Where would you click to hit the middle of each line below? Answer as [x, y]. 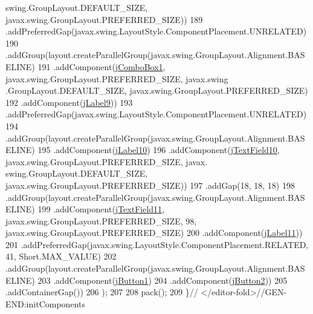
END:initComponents [45, 303]
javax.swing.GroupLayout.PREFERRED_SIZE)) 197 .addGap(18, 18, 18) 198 [150, 185]
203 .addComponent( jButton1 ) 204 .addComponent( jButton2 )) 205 [163, 280]
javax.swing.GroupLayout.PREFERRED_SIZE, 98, [101, 221]
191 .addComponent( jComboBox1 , [102, 66]
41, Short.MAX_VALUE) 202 [61, 256]
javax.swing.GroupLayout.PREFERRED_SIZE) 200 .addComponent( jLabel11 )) [154, 233]
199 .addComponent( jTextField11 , [101, 209]
